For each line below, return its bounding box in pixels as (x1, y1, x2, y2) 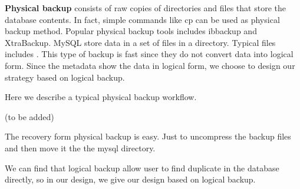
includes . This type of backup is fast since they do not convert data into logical (5, 48, 294, 60)
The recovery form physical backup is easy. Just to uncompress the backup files (5, 130, 291, 142)
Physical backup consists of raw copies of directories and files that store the (5, 2, 286, 14)
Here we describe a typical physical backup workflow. (5, 91, 197, 103)
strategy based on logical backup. (5, 71, 125, 83)
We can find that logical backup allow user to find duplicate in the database (5, 161, 279, 174)
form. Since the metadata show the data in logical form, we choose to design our (5, 59, 295, 71)
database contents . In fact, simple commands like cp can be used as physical (5, 13, 280, 25)
